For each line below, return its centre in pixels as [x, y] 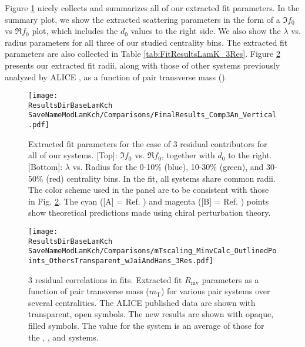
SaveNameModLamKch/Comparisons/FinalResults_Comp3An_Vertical [152, 115]
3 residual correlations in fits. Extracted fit [105, 279]
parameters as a [230, 279]
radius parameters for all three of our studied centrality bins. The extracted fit [146, 42]
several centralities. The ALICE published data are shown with [142, 302]
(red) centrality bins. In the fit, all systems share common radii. [161, 178]
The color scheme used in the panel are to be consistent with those [149, 190]
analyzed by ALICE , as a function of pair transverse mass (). [116, 76]
